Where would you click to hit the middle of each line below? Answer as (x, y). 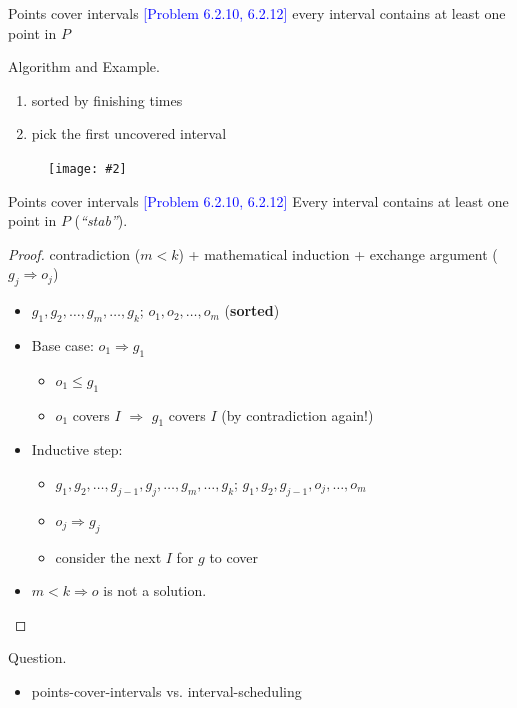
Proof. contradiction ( (74, 253)
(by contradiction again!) (297, 414)
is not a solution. (155, 590)
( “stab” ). (101, 220)
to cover (234, 556)
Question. (37, 657)
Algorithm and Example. (84, 66)
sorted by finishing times (107, 99)
